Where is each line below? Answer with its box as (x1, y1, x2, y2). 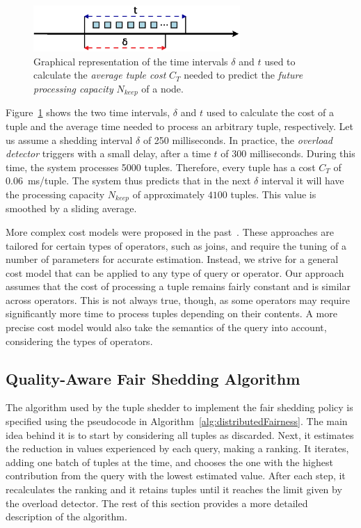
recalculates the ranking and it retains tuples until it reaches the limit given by (6, 482, 342, 497)
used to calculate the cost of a (206, 105, 334, 120)
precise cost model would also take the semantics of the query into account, (6, 320, 327, 335)
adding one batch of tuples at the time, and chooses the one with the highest (6, 454, 333, 469)
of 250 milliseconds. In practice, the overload (143, 132, 333, 147)
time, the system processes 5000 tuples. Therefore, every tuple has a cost (6, 159, 316, 174)
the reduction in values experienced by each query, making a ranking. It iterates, (6, 441, 349, 456)
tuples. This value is (230, 186, 316, 201)
